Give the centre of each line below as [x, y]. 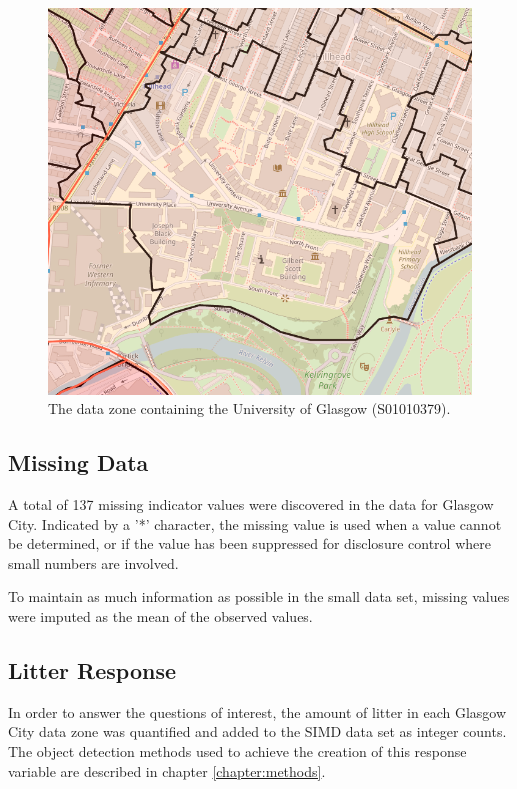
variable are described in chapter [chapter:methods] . [167, 770]
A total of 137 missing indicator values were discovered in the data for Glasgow [251, 504]
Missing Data [78, 462]
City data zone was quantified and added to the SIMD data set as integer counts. [257, 731]
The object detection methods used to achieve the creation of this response [237, 751]
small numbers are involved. [93, 562]
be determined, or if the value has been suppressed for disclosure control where [249, 543]
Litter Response [92, 670]
